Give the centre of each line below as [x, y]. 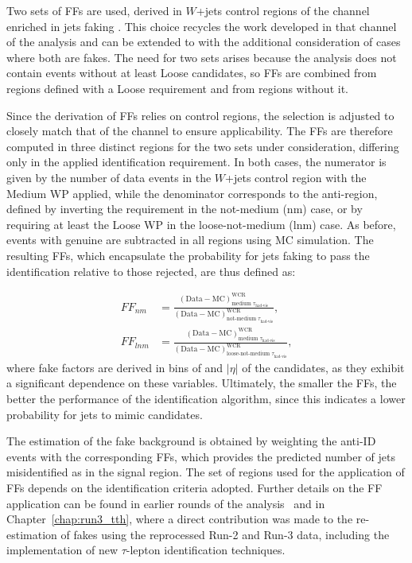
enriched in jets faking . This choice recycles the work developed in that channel [202, 26]
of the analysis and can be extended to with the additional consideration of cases [204, 42]
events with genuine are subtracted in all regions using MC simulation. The [190, 240]
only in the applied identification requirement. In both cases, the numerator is [196, 162]
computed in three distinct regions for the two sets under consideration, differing [203, 146]
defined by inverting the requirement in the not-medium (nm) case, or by [185, 209]
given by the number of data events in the [109, 177]
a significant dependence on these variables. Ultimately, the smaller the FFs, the [202, 383]
